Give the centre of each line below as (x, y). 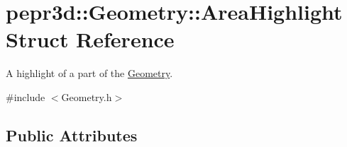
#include (26, 96)
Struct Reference (90, 39)
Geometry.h (87, 96)
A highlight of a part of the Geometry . (89, 73)
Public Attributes (72, 135)
